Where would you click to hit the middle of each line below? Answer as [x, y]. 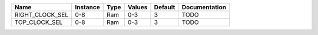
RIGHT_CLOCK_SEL [42, 15]
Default [165, 7]
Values [138, 7]
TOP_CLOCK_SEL [39, 22]
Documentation [204, 7]
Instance [87, 7]
